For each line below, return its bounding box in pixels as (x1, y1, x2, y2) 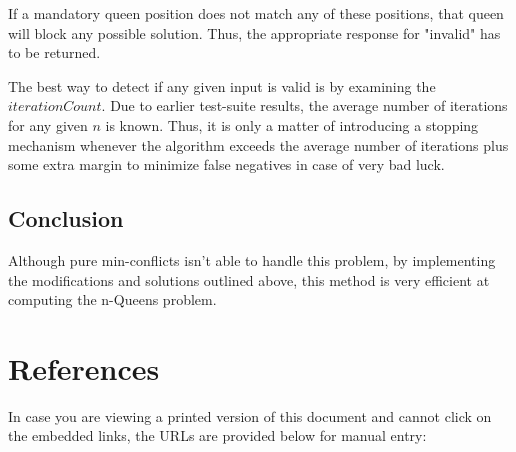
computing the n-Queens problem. (8, 289, 217, 310)
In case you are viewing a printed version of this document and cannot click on (8, 405, 492, 426)
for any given (8, 114, 88, 135)
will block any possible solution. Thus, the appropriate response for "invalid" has (8, 22, 501, 43)
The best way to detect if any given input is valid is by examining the (8, 75, 436, 96)
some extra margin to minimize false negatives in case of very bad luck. (8, 154, 445, 175)
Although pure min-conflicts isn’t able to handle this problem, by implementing (8, 249, 496, 270)
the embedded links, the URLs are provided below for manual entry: (8, 425, 427, 446)
